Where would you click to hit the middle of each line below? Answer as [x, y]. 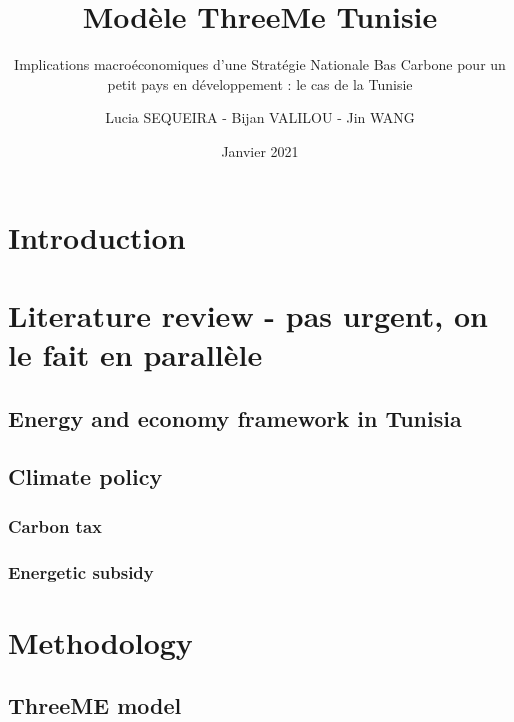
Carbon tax [55, 525]
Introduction [97, 236]
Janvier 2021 [260, 150]
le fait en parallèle [135, 354]
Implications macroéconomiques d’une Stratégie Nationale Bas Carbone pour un [260, 64]
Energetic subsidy [81, 571]
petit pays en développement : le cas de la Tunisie [260, 83]
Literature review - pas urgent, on [248, 314]
